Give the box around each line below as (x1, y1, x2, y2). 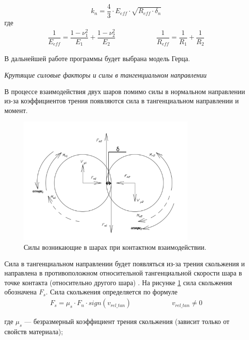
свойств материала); (4, 326, 63, 336)
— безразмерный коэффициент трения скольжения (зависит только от (24, 316, 230, 326)
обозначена (4, 287, 37, 297)
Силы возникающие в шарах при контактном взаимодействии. (24, 242, 206, 252)
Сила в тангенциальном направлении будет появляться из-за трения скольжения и (4, 258, 245, 268)
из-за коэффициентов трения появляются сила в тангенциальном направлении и (4, 96, 239, 106)
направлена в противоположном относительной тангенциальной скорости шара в (4, 268, 242, 278)
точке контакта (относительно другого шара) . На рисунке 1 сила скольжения (4, 277, 233, 287)
